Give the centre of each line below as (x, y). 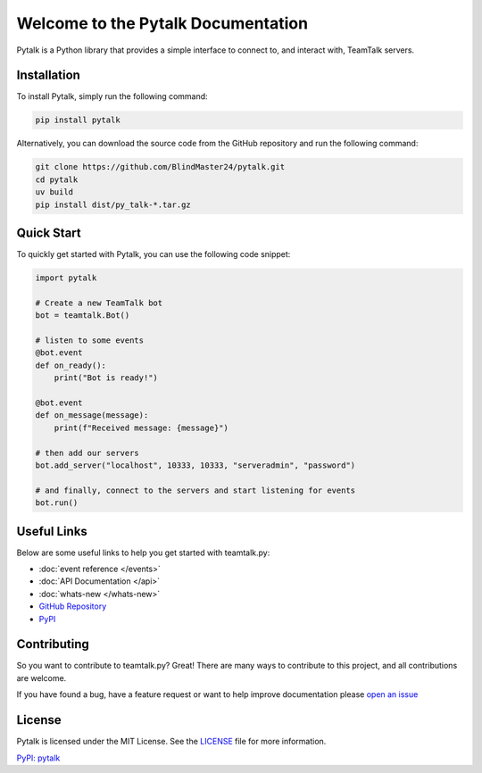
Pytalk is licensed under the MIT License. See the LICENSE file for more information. (171, 742)
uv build (54, 192)
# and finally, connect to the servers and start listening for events (195, 490)
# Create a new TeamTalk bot (99, 303)
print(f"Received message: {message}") (141, 428)
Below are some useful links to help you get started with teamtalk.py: (143, 553)
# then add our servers (87, 453)
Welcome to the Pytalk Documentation (162, 23)
